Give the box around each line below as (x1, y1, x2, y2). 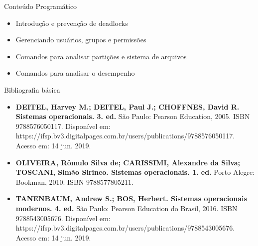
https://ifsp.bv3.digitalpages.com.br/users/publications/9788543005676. (15, 223, 235, 233)
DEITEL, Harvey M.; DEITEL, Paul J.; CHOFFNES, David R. (15, 101, 240, 112)
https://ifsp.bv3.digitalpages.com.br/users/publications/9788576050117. (15, 130, 235, 141)
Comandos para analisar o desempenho (15, 68, 135, 78)
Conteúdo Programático (4, 1, 77, 11)
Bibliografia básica (4, 84, 60, 95)
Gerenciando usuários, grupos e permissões (15, 34, 146, 45)
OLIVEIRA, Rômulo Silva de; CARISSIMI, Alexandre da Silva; (15, 157, 241, 167)
